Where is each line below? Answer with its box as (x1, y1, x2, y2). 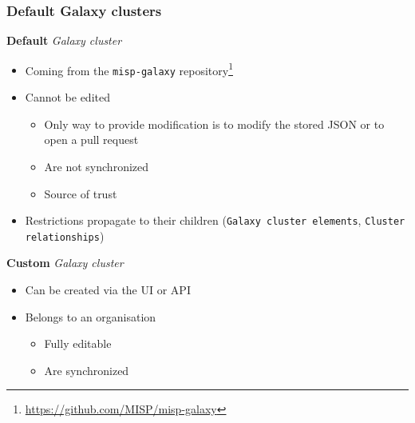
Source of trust (44, 185, 117, 202)
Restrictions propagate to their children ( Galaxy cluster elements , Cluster (25, 212, 405, 229)
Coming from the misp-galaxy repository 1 (25, 59, 233, 78)
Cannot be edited (25, 89, 110, 106)
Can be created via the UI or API (25, 281, 191, 297)
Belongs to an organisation (25, 308, 156, 325)
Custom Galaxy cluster (6, 254, 124, 271)
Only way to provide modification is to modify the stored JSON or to (44, 115, 385, 132)
